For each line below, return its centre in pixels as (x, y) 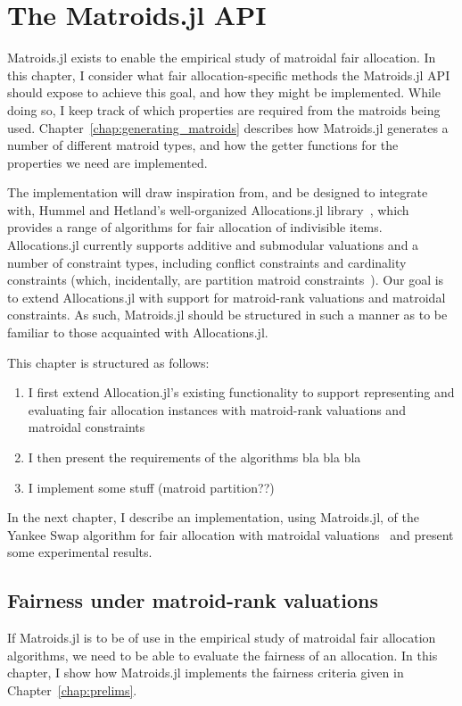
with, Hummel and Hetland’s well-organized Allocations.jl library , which (208, 209)
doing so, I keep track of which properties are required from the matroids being (224, 109)
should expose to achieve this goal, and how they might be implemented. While (224, 92)
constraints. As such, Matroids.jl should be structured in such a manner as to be (227, 315)
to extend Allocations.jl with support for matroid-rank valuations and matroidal (227, 297)
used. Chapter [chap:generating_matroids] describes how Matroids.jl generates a (228, 127)
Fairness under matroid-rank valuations (193, 600)
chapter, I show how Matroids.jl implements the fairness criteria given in (206, 673)
